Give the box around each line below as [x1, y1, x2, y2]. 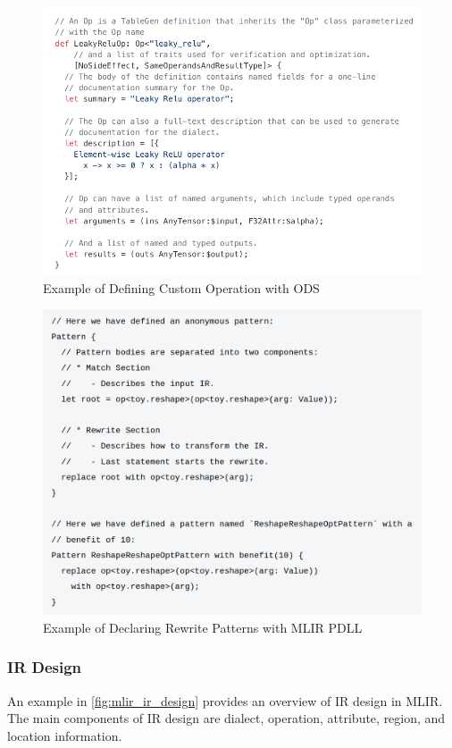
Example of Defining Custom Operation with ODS [43, 278, 320, 297]
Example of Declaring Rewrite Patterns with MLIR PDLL [43, 618, 363, 636]
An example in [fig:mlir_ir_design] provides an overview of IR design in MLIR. [7, 691, 443, 710]
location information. [7, 726, 122, 744]
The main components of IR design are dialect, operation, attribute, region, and [7, 709, 446, 727]
